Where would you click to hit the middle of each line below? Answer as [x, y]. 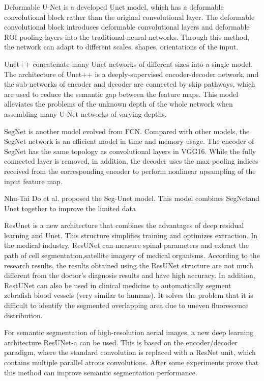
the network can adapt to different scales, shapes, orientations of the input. [121, 47]
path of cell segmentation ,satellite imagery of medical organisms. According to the [132, 255]
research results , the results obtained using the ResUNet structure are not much [129, 265]
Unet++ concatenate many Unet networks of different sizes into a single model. [128, 63]
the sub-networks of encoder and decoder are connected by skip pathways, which [130, 84]
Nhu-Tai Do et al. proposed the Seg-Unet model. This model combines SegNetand [132, 198]
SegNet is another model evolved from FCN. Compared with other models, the [127, 131]
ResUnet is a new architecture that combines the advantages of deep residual [124, 225]
